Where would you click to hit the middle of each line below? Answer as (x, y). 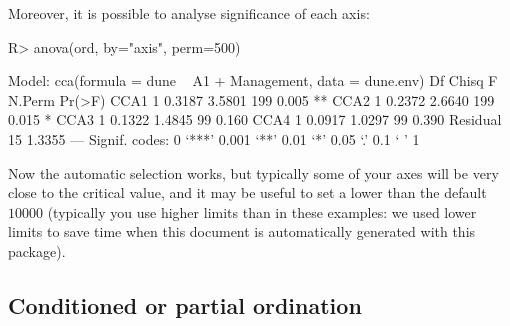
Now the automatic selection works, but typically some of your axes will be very (253, 172)
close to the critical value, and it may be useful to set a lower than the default (247, 192)
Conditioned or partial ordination (185, 304)
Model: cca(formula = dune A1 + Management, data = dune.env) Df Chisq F (253, 80)
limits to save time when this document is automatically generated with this (242, 231)
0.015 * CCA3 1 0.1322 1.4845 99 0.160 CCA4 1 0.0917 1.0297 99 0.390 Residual (255, 119)
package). (37, 250)
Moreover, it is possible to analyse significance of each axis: (189, 13)
